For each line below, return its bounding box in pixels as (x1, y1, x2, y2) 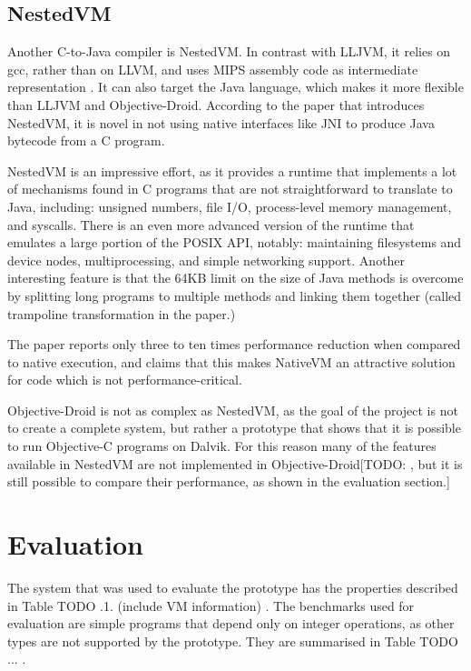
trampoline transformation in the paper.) (7, 304, 236, 323)
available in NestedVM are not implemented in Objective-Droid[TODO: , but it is (7, 454, 463, 473)
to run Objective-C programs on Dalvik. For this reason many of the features (7, 436, 437, 456)
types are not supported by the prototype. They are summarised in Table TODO (7, 631, 458, 650)
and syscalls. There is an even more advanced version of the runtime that (7, 215, 415, 234)
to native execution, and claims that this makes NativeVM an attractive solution (7, 352, 456, 371)
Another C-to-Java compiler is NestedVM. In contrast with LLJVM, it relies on (7, 42, 451, 61)
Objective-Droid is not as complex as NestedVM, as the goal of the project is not (7, 400, 458, 419)
